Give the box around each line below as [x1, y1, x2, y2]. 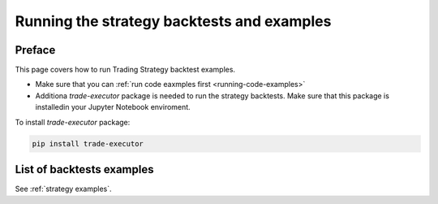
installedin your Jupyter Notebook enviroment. [35, 102, 191, 112]
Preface [15, 43, 56, 57]
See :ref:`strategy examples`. [15, 184, 112, 194]
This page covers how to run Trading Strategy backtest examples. [15, 65, 235, 75]
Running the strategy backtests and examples [15, 12, 332, 30]
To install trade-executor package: [15, 117, 131, 127]
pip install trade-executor [32, 139, 144, 148]
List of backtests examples [15, 163, 154, 176]
